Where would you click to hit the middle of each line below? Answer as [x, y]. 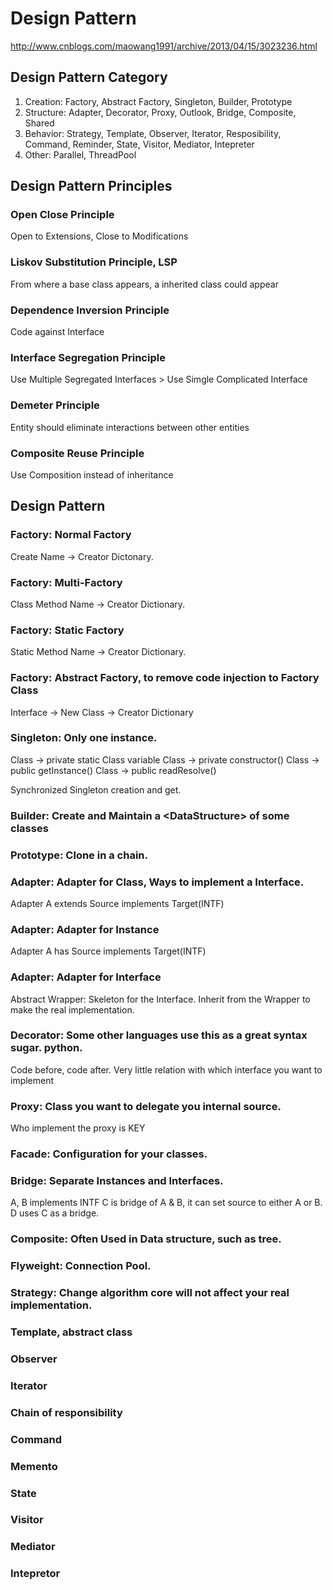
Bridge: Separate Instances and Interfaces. [117, 1180]
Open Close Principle [62, 215]
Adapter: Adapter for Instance [85, 929]
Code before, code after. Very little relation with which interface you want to [166, 1069]
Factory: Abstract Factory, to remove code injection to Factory [165, 678]
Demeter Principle [55, 405]
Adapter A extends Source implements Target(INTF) [117, 903]
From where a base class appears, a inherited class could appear [144, 284]
